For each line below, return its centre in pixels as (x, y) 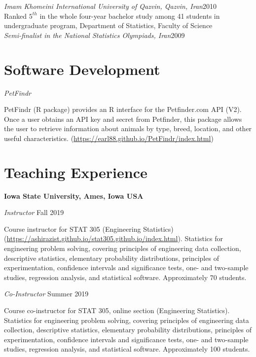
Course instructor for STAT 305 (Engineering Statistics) (89, 229)
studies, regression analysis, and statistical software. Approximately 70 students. (125, 277)
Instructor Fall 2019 (34, 212)
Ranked (16, 16)
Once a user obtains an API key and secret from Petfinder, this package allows (123, 119)
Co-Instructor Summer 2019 (46, 294)
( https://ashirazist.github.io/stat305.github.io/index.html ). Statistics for (113, 238)
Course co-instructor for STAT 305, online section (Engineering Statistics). (117, 310)
